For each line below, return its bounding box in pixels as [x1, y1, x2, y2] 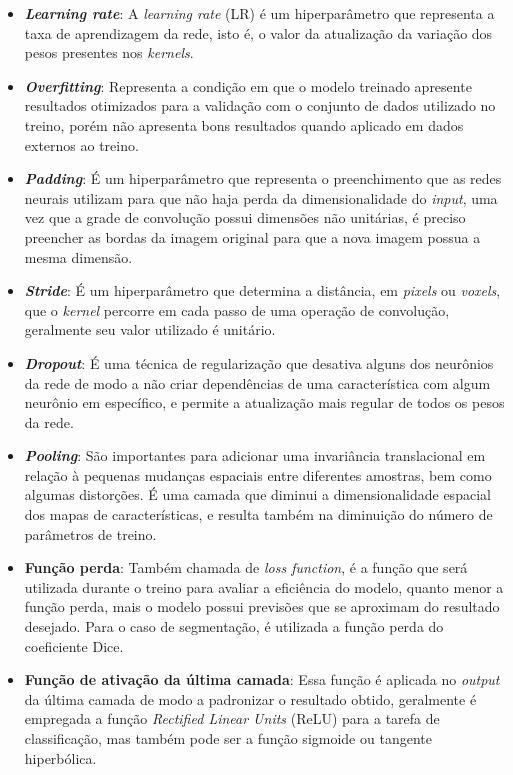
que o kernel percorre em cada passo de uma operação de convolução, [24, 299, 450, 320]
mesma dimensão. [24, 246, 133, 267]
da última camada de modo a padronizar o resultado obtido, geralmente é [24, 688, 477, 709]
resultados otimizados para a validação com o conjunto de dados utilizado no [24, 95, 496, 116]
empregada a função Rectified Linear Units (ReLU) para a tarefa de [24, 708, 440, 729]
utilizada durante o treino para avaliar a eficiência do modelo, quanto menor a [24, 576, 504, 597]
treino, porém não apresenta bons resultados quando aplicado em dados [24, 114, 464, 135]
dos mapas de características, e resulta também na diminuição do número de [24, 504, 493, 525]
